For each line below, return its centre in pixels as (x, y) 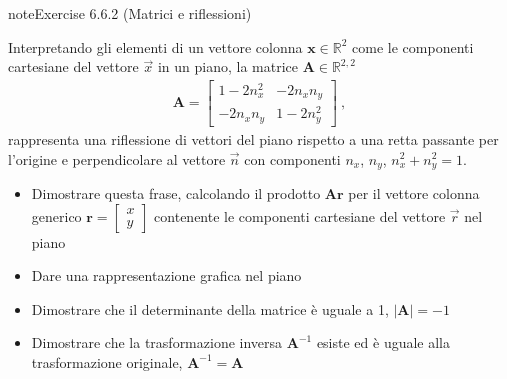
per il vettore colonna (414, 192)
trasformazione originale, (107, 361)
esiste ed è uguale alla (383, 342)
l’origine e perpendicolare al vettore (117, 158)
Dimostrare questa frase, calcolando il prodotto (176, 192)
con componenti (292, 158)
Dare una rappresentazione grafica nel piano (166, 275)
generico (56, 215)
